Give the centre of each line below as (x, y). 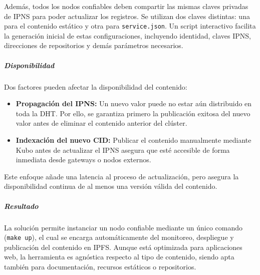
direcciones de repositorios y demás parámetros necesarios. (94, 45)
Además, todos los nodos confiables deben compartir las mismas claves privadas (126, 6)
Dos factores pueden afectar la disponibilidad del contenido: (96, 86)
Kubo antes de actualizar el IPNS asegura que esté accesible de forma (123, 150)
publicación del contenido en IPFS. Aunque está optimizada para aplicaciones (123, 247)
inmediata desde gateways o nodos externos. (83, 160)
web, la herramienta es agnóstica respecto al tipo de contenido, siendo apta (119, 257)
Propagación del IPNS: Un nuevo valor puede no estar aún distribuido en (134, 103)
